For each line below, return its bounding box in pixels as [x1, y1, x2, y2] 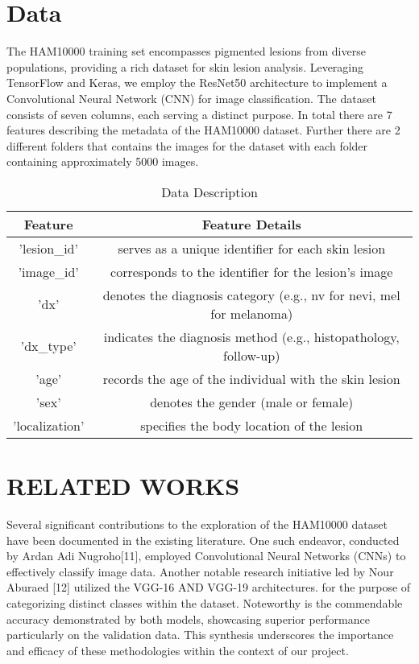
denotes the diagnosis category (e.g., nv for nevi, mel [102, 285, 400, 304]
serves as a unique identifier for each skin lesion [118, 238, 386, 258]
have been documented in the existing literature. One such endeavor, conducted [6, 531, 400, 548]
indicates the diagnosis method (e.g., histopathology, [103, 327, 400, 346]
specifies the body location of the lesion [140, 415, 363, 435]
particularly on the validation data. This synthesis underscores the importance [6, 626, 394, 643]
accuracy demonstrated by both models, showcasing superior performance [6, 610, 370, 627]
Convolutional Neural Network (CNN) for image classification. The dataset [6, 89, 376, 106]
